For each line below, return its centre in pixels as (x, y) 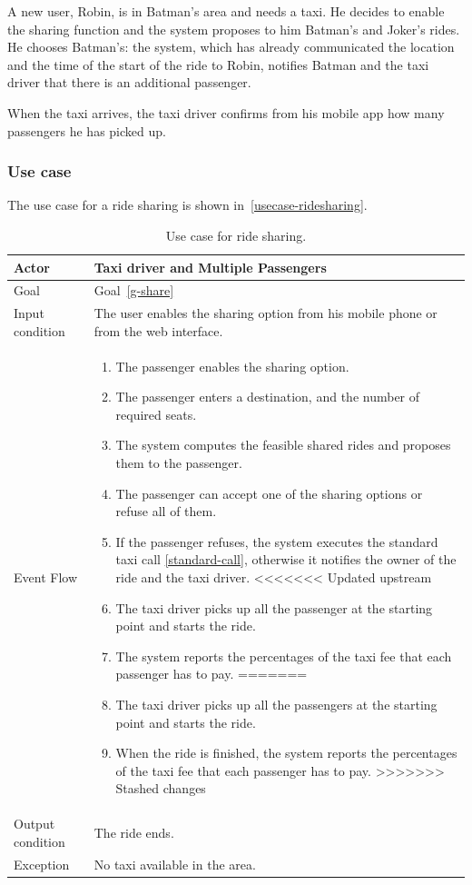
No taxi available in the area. (175, 864)
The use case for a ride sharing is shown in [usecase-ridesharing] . (187, 205)
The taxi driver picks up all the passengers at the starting (276, 704)
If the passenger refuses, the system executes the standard (277, 541)
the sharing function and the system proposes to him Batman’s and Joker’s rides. (234, 29)
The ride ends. (134, 833)
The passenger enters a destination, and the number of (268, 397)
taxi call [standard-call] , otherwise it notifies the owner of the (286, 559)
